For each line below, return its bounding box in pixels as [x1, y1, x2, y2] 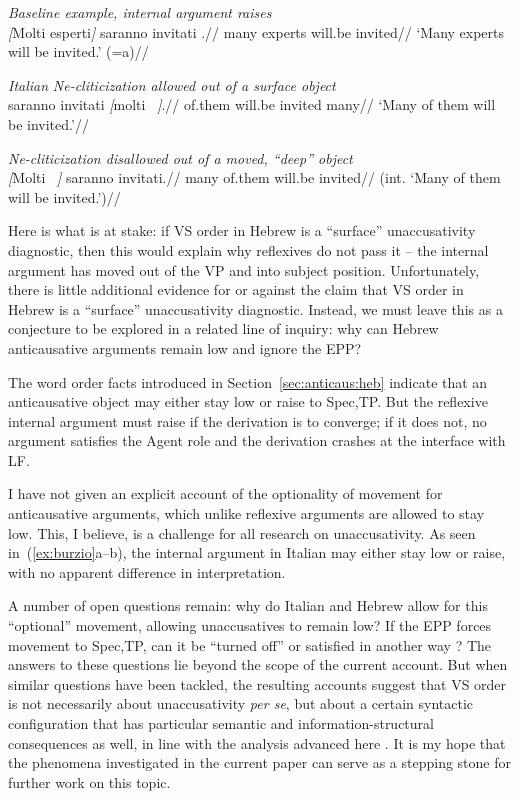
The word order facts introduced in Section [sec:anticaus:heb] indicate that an [8, 371, 488, 392]
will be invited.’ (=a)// [8, 41, 149, 62]
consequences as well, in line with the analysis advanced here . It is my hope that [8, 732, 506, 753]
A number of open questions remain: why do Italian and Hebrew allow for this [8, 595, 488, 616]
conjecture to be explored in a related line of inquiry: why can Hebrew [8, 318, 439, 339]
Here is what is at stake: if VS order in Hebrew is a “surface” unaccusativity [8, 220, 476, 241]
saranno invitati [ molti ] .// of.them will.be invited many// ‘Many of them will [8, 94, 496, 115]
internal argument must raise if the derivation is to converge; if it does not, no [8, 410, 487, 431]
